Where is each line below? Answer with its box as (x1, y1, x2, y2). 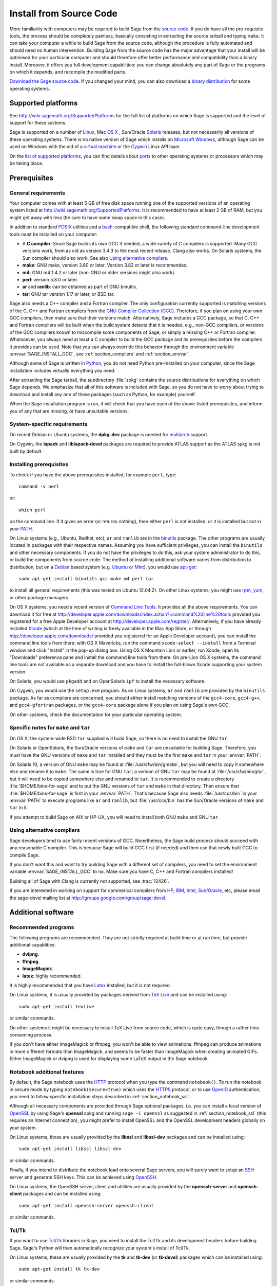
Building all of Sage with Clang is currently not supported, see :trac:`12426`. (9, 878, 170, 884)
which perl (18, 507, 46, 513)
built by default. (9, 448, 43, 454)
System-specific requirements (9, 421, 88, 428)
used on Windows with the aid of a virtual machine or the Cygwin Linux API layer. (9, 144, 181, 150)
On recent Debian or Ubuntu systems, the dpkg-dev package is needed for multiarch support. (9, 431, 209, 437)
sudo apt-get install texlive (18, 1004, 95, 1009)
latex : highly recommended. (22, 973, 82, 979)
